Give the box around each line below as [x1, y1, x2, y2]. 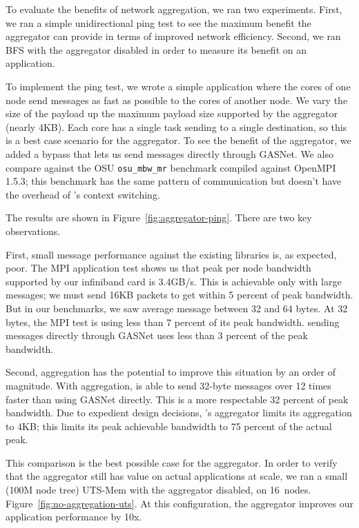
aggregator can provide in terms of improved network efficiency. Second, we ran [6, 29, 341, 43]
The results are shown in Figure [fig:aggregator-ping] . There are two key [6, 210, 312, 225]
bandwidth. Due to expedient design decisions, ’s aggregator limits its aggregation [6, 405, 352, 420]
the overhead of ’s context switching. [6, 187, 160, 201]
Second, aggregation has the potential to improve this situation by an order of [6, 365, 336, 379]
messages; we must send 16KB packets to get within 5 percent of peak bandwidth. [6, 287, 353, 302]
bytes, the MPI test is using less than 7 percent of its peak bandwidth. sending [6, 314, 340, 329]
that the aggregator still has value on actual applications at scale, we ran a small [6, 469, 348, 483]
